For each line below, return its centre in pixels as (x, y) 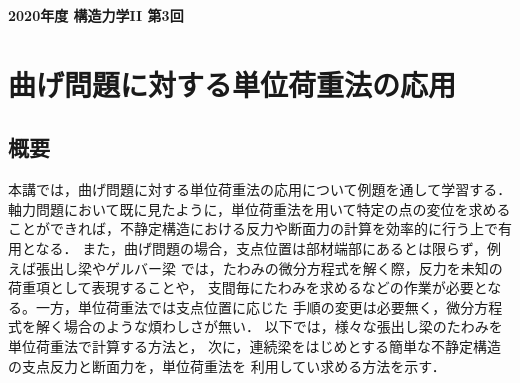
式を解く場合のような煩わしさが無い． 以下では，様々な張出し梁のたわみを (255, 326)
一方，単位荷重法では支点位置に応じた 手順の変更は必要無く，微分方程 (269, 306)
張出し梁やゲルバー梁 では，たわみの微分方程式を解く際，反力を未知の (269, 267)
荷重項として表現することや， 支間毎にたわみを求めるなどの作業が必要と (248, 287)
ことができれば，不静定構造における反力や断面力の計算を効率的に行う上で (253, 228)
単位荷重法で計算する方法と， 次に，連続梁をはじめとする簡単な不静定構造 (254, 345)
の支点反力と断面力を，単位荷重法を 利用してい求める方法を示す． (227, 365)
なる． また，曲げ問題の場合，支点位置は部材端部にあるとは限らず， (261, 247)
